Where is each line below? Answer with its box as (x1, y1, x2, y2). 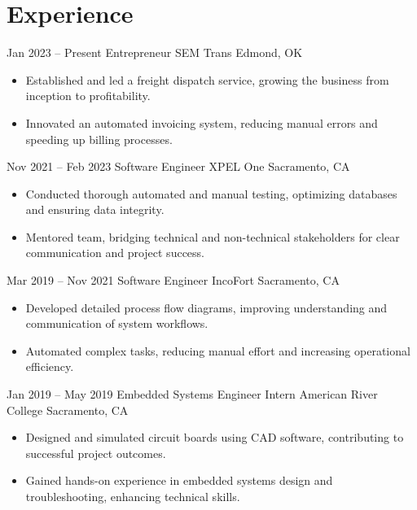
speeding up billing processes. (25, 130, 173, 147)
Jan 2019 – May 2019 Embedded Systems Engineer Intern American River (7, 386, 378, 403)
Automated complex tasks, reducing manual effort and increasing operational (25, 342, 410, 359)
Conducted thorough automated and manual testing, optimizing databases (25, 185, 397, 202)
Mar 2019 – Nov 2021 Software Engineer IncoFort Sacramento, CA (7, 272, 340, 289)
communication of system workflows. (25, 315, 208, 332)
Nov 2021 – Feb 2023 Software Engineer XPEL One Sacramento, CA (7, 158, 350, 175)
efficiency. (25, 358, 74, 375)
